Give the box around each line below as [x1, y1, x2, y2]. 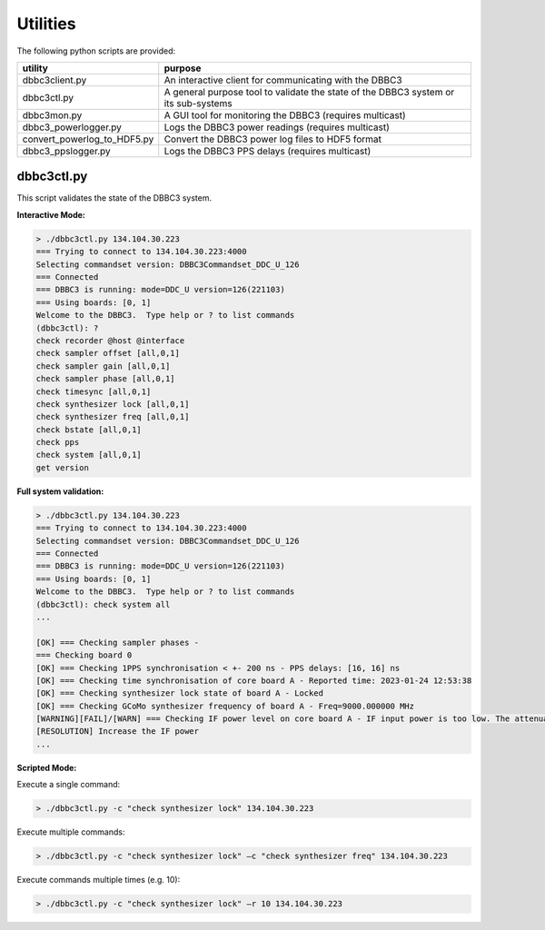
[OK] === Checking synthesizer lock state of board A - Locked [35, 688, 324, 698]
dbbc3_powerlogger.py [22, 121, 123, 134]
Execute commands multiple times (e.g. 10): [16, 875, 181, 885]
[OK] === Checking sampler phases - [35, 637, 200, 648]
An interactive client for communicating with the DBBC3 [163, 74, 403, 86]
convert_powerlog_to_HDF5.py [22, 133, 154, 145]
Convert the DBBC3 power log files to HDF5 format [163, 133, 381, 145]
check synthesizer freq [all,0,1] [35, 411, 190, 422]
